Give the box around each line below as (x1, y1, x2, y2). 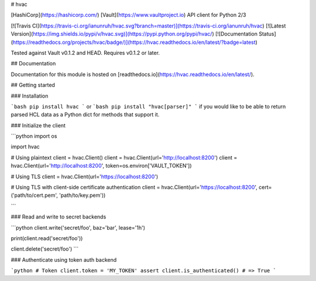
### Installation (11, 92, 49, 99)
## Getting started (11, 82, 56, 89)
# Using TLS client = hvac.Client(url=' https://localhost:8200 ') (11, 173, 159, 180)
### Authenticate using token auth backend (11, 256, 117, 263)
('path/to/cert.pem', (11, 192, 59, 199)
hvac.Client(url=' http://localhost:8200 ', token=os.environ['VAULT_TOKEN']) (11, 162, 193, 169)
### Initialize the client (11, 122, 66, 129)
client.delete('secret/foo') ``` (11, 245, 79, 252)
